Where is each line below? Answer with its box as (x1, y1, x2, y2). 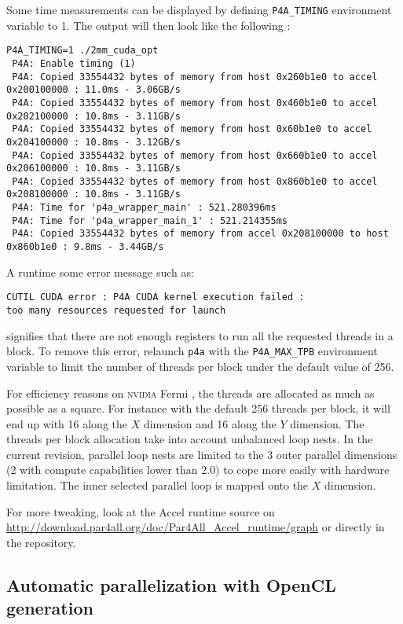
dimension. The (290, 415, 365, 431)
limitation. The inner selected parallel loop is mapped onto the (6, 477, 309, 494)
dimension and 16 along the (143, 415, 277, 431)
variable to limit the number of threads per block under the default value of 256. (6, 358, 394, 374)
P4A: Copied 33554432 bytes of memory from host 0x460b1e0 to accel (12, 97, 378, 108)
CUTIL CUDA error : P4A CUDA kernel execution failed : (6, 292, 305, 303)
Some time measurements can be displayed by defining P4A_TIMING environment (6, 2, 392, 17)
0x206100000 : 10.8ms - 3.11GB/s (6, 163, 181, 174)
